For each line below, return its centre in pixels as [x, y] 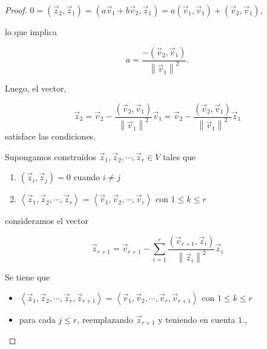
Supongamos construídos [51, 156]
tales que [179, 156]
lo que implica [31, 32]
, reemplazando [105, 319]
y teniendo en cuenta [197, 319]
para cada [37, 319]
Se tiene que [28, 277]
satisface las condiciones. [51, 136]
